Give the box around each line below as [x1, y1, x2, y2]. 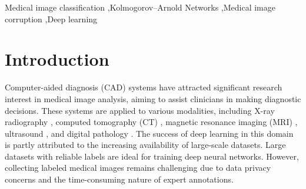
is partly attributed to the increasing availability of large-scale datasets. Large [5, 139, 286, 151]
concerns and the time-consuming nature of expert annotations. [5, 173, 234, 185]
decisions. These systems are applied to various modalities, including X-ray [5, 104, 275, 116]
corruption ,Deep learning [5, 12, 98, 25]
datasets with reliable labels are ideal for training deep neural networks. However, [5, 150, 299, 162]
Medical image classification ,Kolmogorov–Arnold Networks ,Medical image [5, 1, 275, 13]
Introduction [5, 47, 109, 71]
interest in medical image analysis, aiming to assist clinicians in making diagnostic [5, 92, 301, 104]
